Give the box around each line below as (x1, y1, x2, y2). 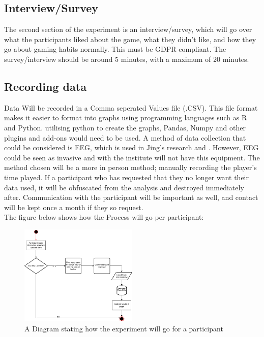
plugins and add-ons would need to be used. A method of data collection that (4, 132, 246, 143)
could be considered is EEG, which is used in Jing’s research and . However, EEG (4, 142, 259, 153)
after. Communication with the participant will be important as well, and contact (4, 192, 258, 203)
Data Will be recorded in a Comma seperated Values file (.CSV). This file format (4, 102, 258, 113)
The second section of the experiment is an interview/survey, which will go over (4, 24, 252, 35)
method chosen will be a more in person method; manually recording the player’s (4, 162, 257, 173)
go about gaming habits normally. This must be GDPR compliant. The (4, 44, 226, 54)
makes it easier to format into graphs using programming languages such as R (4, 112, 247, 123)
